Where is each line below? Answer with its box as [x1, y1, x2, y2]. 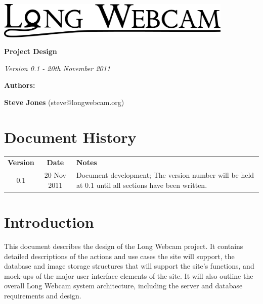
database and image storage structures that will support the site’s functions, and [4, 261, 254, 271]
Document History [4, 126, 137, 147]
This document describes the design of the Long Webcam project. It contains [4, 241, 243, 251]
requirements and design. [4, 290, 81, 300]
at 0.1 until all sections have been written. [76, 179, 207, 190]
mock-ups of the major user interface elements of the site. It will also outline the [4, 270, 253, 281]
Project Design [4, 46, 57, 57]
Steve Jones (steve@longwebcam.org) [4, 96, 124, 107]
